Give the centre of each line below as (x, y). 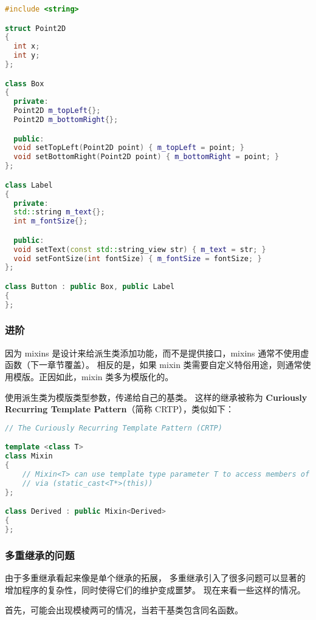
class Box (25, 83)
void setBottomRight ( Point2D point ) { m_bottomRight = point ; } (146, 157)
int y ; (27, 56)
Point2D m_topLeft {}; (57, 111)
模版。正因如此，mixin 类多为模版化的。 (93, 376)
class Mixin (29, 456)
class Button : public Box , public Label (90, 286)
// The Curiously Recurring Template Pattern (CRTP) (114, 428)
